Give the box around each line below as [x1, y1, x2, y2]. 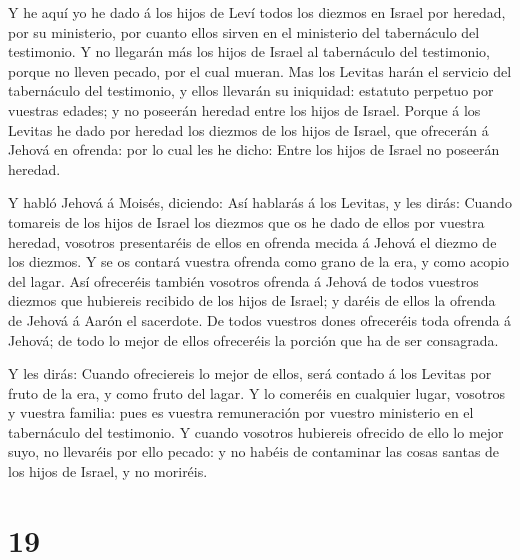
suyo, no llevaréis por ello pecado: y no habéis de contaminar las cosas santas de [8, 441, 500, 462]
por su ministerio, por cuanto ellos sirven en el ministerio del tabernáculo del [8, 21, 480, 42]
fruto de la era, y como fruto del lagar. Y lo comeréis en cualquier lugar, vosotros [8, 382, 506, 403]
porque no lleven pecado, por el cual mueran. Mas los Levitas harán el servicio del [8, 60, 512, 81]
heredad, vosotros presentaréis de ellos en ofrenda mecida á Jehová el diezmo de [8, 231, 497, 252]
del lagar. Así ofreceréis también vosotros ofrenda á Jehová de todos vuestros [8, 270, 479, 291]
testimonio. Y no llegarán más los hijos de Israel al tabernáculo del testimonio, [8, 41, 491, 62]
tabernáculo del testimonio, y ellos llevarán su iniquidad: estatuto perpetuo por [8, 80, 494, 101]
